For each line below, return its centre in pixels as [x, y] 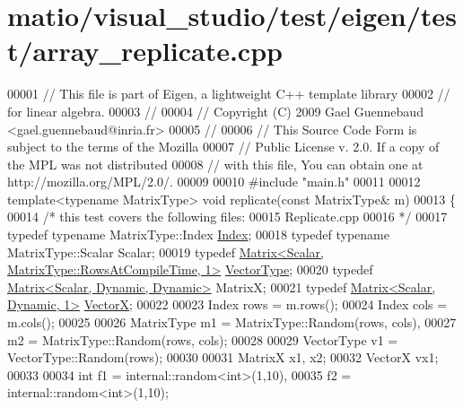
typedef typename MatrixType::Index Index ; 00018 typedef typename [198, 234]
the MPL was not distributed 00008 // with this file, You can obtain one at [215, 164]
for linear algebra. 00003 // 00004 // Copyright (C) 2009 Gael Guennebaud [215, 111]
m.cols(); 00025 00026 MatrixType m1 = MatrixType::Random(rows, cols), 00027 [232, 322]
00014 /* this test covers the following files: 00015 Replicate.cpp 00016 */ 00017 [227, 217]
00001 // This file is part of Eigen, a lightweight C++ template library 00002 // [229, 94]
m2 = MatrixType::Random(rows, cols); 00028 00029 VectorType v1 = [203, 339]
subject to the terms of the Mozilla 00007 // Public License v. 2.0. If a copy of [223, 147]
